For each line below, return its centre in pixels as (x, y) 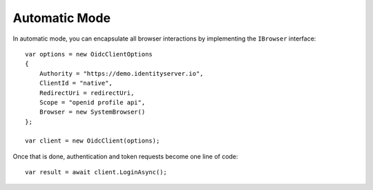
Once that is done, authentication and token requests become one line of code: (125, 156)
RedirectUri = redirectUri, (87, 93)
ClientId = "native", (76, 83)
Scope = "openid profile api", (92, 102)
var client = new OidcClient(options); (93, 141)
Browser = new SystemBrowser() (92, 112)
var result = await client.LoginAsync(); (96, 172)
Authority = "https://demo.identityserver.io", (121, 73)
